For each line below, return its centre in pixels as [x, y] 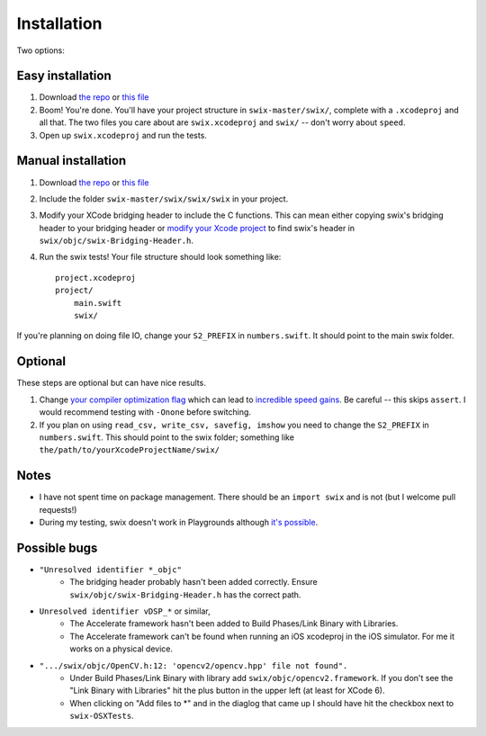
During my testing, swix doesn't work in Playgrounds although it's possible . [179, 522]
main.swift [98, 303]
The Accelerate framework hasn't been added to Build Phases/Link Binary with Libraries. [234, 624]
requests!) [58, 509]
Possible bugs [57, 548]
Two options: [40, 50]
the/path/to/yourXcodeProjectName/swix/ [130, 450]
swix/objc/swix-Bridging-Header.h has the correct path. [185, 595]
